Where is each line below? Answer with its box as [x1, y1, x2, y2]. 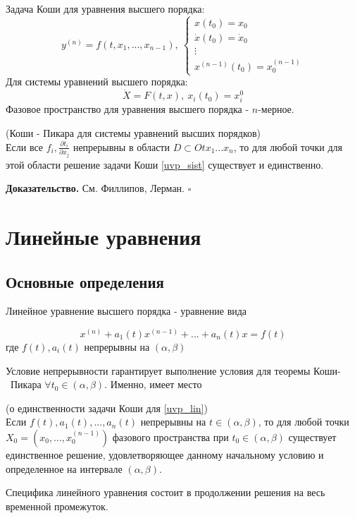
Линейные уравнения [6, 222, 201, 251]
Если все [6, 139, 44, 154]
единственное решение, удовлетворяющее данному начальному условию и [6, 447, 324, 462]
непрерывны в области [73, 139, 170, 154]
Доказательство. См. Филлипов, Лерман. [6, 181, 185, 195]
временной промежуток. [6, 498, 108, 513]
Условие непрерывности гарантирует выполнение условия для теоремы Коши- [6, 363, 341, 378]
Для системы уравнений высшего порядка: [6, 74, 188, 89]
